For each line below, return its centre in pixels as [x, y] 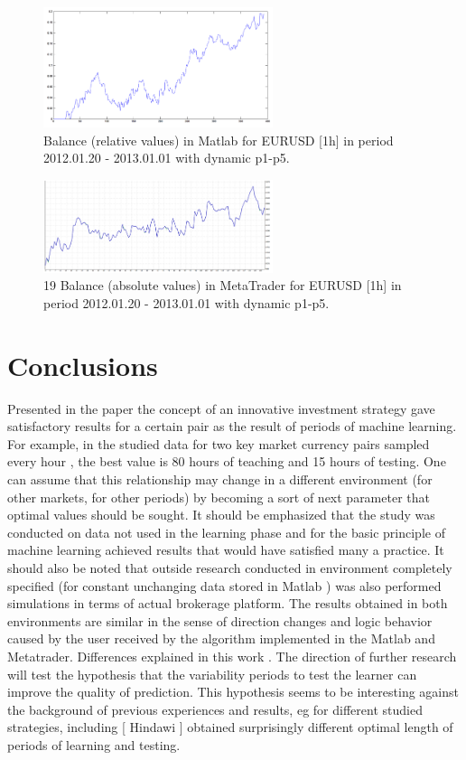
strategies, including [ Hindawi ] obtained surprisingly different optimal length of [230, 727]
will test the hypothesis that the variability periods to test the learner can [212, 674]
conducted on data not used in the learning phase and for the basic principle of [226, 532]
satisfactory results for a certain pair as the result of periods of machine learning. [232, 426]
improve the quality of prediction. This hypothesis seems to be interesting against [233, 692]
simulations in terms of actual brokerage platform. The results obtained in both [228, 603]
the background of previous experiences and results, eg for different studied [215, 709]
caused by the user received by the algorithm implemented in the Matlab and [221, 638]
